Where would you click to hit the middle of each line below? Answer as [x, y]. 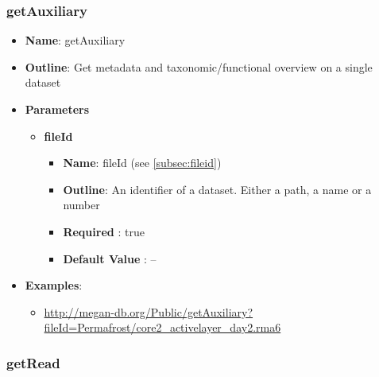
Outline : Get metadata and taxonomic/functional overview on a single [199, 66]
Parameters [57, 109]
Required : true [104, 231]
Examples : [54, 285]
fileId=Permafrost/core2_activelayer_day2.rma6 [162, 327]
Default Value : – [110, 258]
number [81, 205]
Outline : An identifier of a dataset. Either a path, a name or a [217, 189]
